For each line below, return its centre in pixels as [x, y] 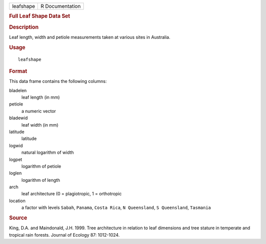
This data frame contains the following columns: [58, 81]
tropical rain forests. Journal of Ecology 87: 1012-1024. [65, 235]
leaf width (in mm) [40, 125]
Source [18, 218]
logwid [16, 145]
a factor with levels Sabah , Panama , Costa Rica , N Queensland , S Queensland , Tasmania [116, 208]
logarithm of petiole [41, 166]
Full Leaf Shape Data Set [40, 16]
